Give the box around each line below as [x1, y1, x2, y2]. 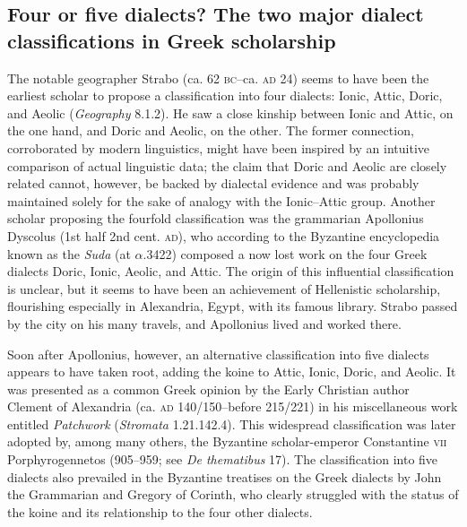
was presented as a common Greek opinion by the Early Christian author [7, 379, 410, 398]
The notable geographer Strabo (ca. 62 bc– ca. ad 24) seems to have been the [7, 68, 429, 87]
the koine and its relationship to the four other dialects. [7, 502, 313, 521]
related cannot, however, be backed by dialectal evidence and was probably [7, 174, 419, 193]
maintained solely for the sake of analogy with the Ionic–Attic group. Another [7, 191, 436, 210]
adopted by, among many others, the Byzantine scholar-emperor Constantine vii [7, 432, 447, 451]
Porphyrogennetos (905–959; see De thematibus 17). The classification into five [7, 450, 438, 469]
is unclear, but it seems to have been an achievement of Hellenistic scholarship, [7, 279, 441, 298]
